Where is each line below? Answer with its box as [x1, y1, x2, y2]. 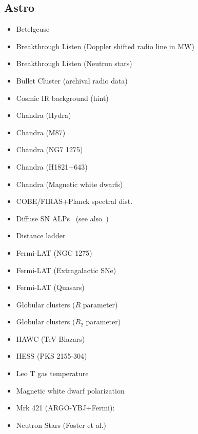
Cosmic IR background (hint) [16, 92, 109, 103]
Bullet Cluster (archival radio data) [16, 75, 128, 86]
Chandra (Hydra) [16, 110, 71, 120]
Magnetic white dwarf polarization [16, 385, 125, 396]
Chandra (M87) [16, 127, 66, 137]
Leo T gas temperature [16, 368, 89, 379]
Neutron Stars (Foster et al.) [16, 419, 106, 430]
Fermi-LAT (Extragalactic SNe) [16, 264, 116, 275]
